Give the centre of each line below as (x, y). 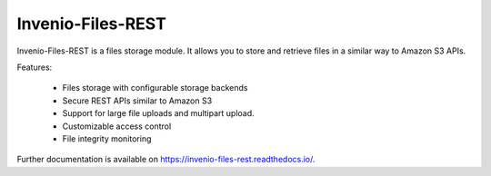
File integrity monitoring (107, 138)
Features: (35, 67)
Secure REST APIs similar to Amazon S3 (137, 101)
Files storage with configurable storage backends (155, 88)
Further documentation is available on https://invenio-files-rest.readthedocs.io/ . (166, 160)
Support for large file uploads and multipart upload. (158, 113)
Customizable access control (117, 126)
